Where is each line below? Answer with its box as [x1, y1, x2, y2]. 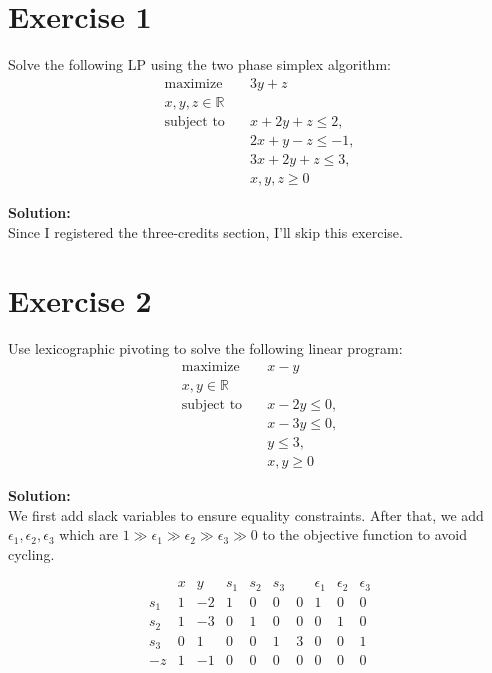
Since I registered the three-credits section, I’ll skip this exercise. [8, 221, 403, 242]
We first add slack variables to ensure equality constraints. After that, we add [8, 504, 484, 525]
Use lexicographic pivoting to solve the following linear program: [8, 338, 403, 359]
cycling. [8, 543, 55, 564]
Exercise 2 [8, 280, 152, 321]
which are [59, 524, 119, 545]
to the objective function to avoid [262, 524, 468, 545]
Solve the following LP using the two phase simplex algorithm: [8, 54, 391, 75]
